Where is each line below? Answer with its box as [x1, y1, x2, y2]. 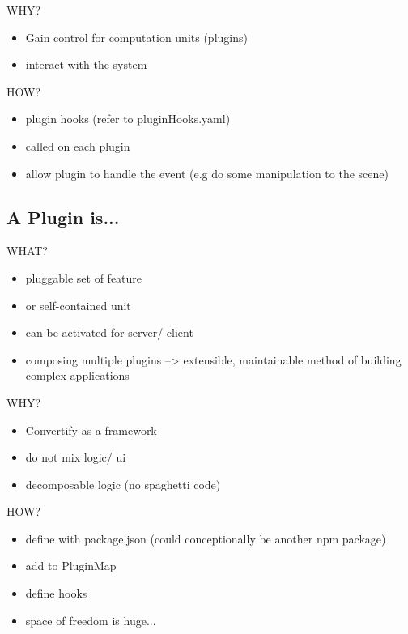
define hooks [25, 585, 87, 602]
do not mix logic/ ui [25, 449, 126, 466]
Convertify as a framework [25, 421, 157, 438]
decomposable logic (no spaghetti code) [25, 475, 221, 492]
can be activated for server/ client [25, 324, 193, 341]
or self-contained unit [25, 296, 131, 313]
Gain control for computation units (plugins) [25, 28, 248, 45]
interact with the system [25, 56, 147, 73]
